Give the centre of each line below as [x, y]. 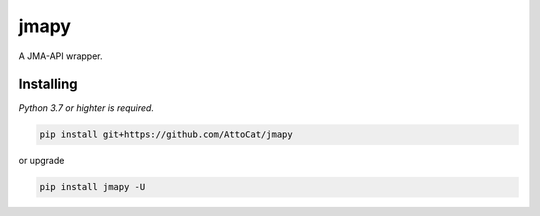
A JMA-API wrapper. [61, 56]
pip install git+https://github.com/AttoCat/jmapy [166, 134]
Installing [48, 84]
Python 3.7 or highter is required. [86, 108]
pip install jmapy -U [92, 187]
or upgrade [41, 161]
